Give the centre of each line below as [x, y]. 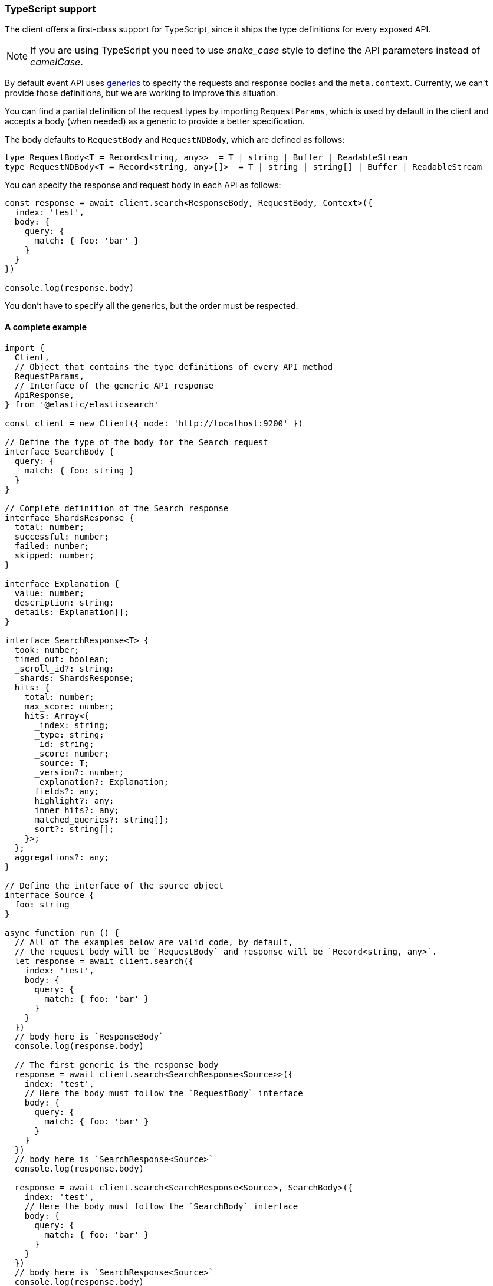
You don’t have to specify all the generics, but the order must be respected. [152, 306]
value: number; [49, 593]
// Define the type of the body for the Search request [137, 442]
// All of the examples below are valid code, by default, [154, 942]
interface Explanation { [62, 583]
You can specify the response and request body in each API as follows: [143, 185]
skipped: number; [54, 555]
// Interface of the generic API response [114, 385]
